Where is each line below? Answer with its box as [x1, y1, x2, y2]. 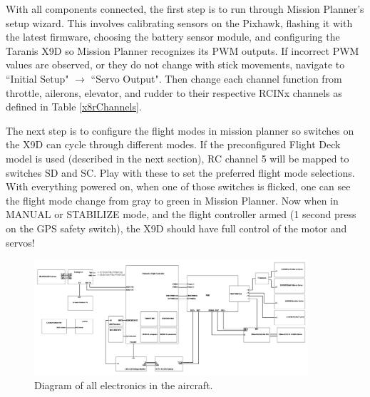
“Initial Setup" [6, 71, 69, 86]
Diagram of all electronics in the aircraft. [34, 378, 213, 393]
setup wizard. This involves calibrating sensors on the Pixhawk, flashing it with [6, 15, 353, 30]
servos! [6, 234, 35, 249]
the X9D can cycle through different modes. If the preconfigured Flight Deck [6, 137, 341, 152]
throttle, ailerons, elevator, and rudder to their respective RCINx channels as [6, 85, 342, 100]
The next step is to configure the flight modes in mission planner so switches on [6, 123, 354, 138]
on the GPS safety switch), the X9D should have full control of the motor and [6, 220, 347, 235]
